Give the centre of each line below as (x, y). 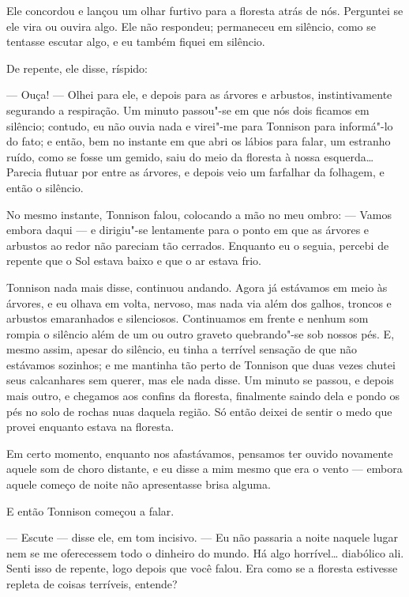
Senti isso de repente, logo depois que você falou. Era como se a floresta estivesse (202, 568)
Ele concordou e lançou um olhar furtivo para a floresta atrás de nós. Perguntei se (205, 10)
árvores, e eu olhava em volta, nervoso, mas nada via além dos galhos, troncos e (199, 302)
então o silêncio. (45, 187)
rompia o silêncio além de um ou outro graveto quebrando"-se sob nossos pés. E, (201, 333)
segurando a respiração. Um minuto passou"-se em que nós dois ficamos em (188, 110)
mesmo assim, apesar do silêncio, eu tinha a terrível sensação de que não (182, 349)
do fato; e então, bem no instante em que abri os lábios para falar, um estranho (199, 141)
